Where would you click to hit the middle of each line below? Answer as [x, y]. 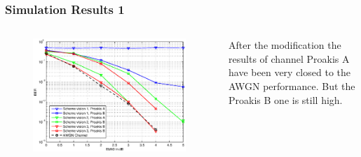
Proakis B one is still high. [286, 99]
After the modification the [285, 45]
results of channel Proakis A [289, 58]
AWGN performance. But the [292, 86]
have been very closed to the [290, 72]
